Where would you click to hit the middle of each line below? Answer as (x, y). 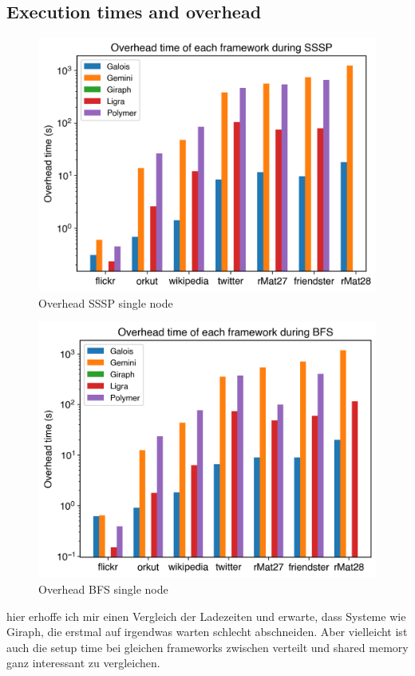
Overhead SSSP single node (106, 302)
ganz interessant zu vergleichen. (83, 663)
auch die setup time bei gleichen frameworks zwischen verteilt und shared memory (207, 647)
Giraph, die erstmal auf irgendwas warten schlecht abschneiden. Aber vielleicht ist (207, 632)
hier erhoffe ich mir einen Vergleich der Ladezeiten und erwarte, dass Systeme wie (206, 616)
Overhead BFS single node (103, 589)
